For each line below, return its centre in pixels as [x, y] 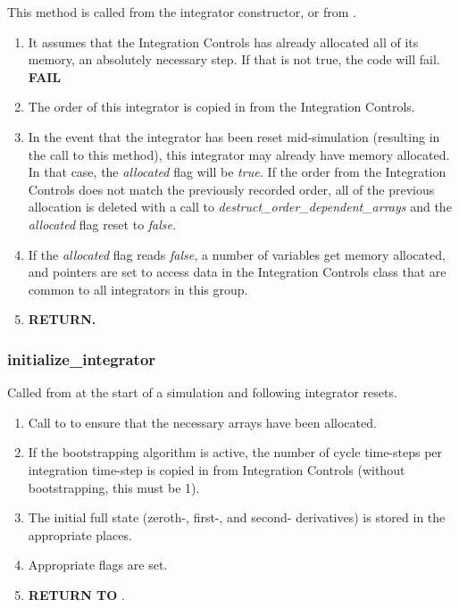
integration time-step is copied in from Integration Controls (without [217, 469]
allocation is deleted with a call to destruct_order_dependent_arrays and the [240, 207]
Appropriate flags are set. [98, 565]
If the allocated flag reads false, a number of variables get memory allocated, [237, 254]
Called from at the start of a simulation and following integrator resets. [202, 392]
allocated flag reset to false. [102, 224]
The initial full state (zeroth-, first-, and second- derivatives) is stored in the [237, 517]
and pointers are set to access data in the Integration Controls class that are [237, 272]
